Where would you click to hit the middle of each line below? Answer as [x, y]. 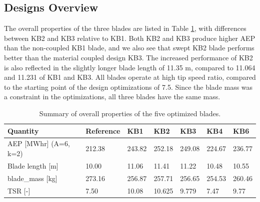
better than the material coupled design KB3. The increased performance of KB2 [128, 57]
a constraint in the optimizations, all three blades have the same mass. [112, 97]
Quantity [23, 130]
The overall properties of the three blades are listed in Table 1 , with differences [125, 28]
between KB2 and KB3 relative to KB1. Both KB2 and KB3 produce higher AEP [130, 38]
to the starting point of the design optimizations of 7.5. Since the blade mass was [128, 87]
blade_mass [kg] [32, 178]
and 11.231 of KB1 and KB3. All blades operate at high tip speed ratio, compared [130, 77]
